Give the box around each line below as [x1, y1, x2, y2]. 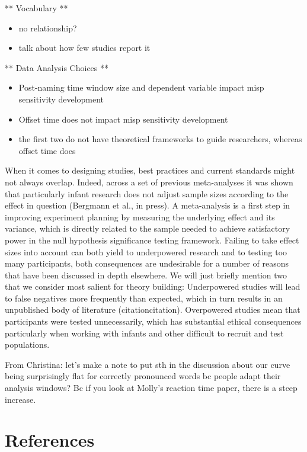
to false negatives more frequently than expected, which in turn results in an [5, 291, 283, 304]
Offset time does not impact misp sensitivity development [18, 113, 228, 125]
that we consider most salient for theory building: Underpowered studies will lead [5, 280, 300, 293]
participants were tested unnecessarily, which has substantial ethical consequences [5, 315, 302, 328]
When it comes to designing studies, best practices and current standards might [5, 164, 295, 177]
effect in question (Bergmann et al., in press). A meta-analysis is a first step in [5, 199, 290, 211]
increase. [5, 393, 36, 405]
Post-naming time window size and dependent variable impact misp [18, 81, 264, 94]
